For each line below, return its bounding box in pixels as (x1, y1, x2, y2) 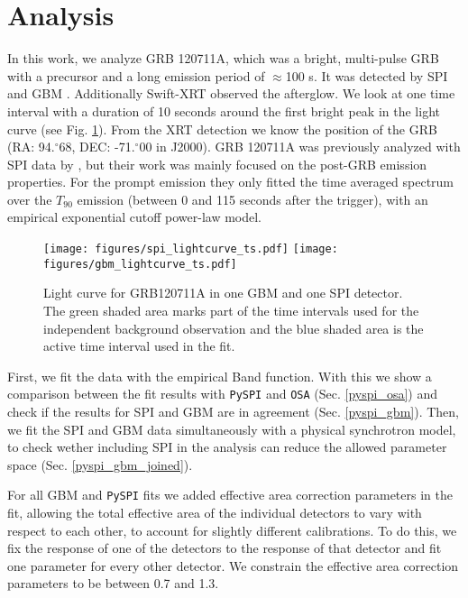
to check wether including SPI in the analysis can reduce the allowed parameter (7, 437, 447, 456)
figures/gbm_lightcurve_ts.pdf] (43, 257, 237, 271)
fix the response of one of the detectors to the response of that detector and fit (7, 538, 442, 557)
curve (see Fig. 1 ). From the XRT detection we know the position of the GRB (7, 119, 437, 138)
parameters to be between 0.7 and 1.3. (7, 574, 219, 593)
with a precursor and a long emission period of (7, 66, 265, 85)
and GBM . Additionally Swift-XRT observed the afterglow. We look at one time (7, 84, 455, 103)
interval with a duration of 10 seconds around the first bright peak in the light (7, 101, 440, 120)
